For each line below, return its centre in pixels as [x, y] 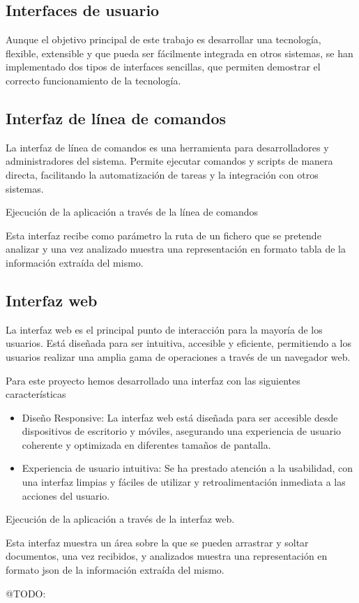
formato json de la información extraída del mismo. [115, 570]
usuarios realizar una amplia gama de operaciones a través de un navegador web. [178, 356]
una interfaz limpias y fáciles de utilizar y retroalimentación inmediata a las [184, 482]
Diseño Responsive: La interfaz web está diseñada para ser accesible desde [180, 417]
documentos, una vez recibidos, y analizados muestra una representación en [167, 556]
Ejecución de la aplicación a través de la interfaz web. [120, 519]
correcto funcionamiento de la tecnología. [93, 80]
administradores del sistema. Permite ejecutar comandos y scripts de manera [169, 161]
